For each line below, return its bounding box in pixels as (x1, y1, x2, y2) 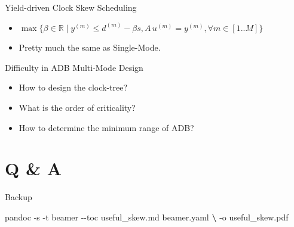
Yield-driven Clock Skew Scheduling (5, 1, 137, 13)
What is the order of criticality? (19, 101, 136, 113)
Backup (5, 191, 32, 203)
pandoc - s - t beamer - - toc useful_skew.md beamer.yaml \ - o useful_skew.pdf (5, 210, 289, 223)
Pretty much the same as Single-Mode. (19, 41, 161, 54)
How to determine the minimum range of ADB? (19, 121, 194, 133)
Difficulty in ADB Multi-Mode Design (5, 61, 143, 73)
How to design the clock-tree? (19, 81, 128, 94)
